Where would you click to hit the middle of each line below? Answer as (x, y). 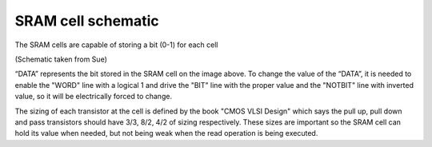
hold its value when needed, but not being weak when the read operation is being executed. (166, 133)
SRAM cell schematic (87, 21)
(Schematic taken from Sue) (61, 59)
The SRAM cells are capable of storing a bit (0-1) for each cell (116, 45)
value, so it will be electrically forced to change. (93, 97)
